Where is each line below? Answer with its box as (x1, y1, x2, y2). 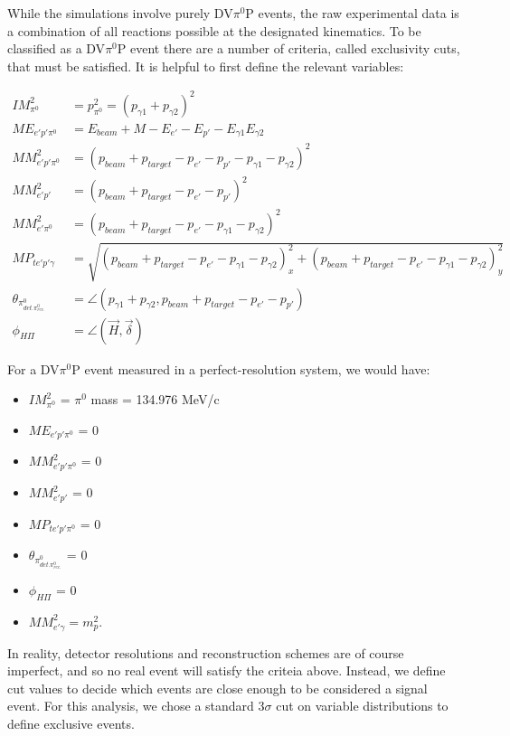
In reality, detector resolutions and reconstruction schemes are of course (7, 643, 404, 662)
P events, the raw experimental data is (245, 4, 459, 22)
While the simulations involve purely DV (7, 4, 233, 22)
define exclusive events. (7, 713, 135, 732)
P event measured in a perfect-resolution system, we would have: (71, 359, 430, 378)
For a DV (7, 359, 60, 378)
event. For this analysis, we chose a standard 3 (7, 696, 265, 715)
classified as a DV (7, 39, 106, 58)
